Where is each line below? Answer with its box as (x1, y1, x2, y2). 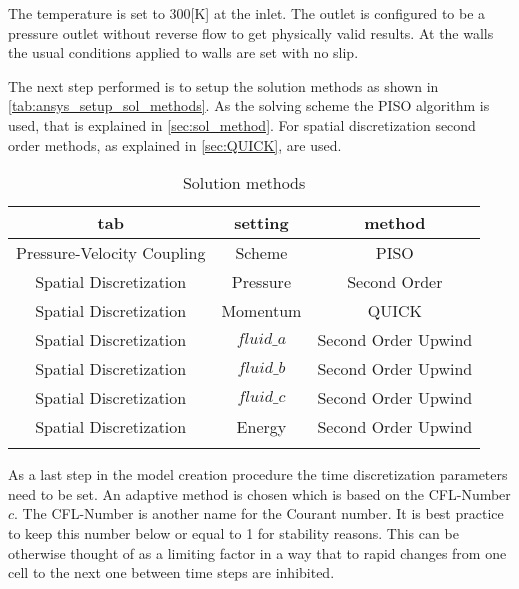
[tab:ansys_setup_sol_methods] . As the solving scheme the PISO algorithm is (8, 95, 490, 116)
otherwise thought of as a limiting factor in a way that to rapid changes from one (8, 542, 507, 563)
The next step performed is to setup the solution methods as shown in (8, 75, 439, 96)
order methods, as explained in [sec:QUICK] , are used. (8, 134, 342, 155)
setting (234, 211, 289, 235)
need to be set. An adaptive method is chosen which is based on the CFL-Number (8, 483, 511, 504)
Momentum (221, 299, 302, 323)
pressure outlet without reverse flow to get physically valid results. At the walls (8, 22, 494, 43)
